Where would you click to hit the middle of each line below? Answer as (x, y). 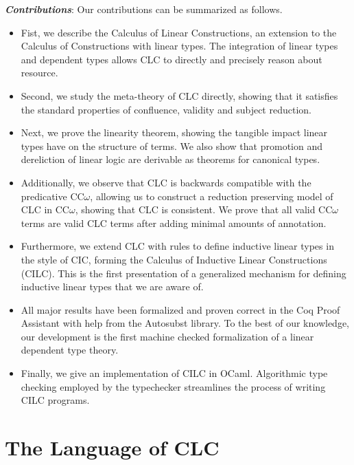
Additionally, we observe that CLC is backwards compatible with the (166, 182)
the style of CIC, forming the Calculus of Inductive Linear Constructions (174, 259)
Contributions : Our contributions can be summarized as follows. (144, 9)
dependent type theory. (70, 350)
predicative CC (52, 196)
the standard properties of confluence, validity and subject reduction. (166, 109)
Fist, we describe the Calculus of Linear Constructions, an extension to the (179, 32)
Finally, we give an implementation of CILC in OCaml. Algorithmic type (174, 373)
